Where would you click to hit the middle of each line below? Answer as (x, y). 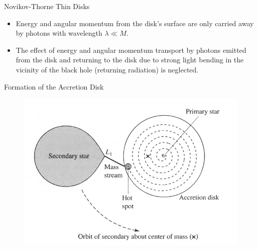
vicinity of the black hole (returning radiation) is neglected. (107, 69)
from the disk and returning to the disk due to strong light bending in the (130, 60)
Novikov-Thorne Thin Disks (47, 6)
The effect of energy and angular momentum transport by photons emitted (131, 50)
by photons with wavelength (59, 33)
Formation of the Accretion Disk (54, 86)
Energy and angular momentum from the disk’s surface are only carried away (135, 23)
